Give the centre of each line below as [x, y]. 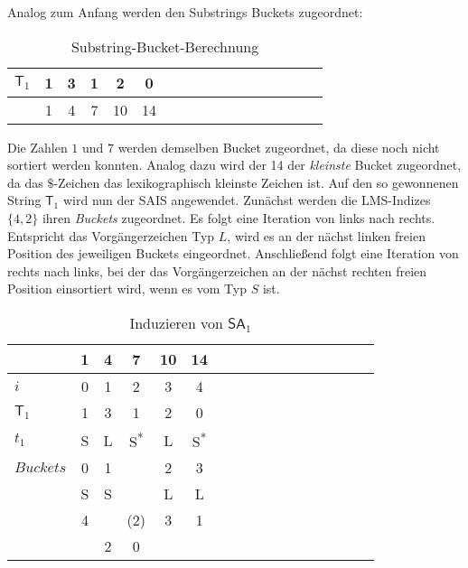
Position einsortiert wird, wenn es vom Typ [127, 289]
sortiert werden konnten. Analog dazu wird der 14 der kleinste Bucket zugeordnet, [234, 165]
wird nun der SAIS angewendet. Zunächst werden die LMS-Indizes [247, 200]
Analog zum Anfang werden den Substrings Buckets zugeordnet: [185, 12]
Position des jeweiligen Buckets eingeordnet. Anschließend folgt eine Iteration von [233, 253]
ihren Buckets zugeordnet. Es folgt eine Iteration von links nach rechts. [239, 217]
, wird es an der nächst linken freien [326, 235]
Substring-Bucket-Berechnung [165, 46]
